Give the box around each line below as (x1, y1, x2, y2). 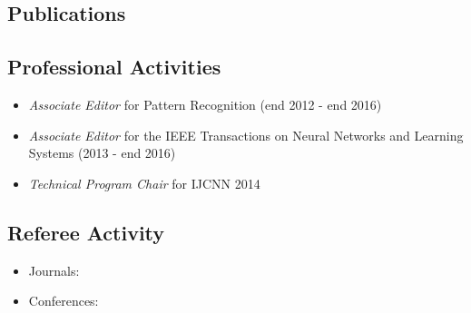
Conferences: (28, 291, 99, 310)
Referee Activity (7, 218, 165, 246)
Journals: (28, 260, 80, 279)
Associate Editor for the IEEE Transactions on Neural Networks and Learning (28, 125, 464, 144)
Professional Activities (7, 53, 221, 81)
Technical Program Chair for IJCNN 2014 (28, 173, 260, 192)
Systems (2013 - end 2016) (28, 143, 176, 162)
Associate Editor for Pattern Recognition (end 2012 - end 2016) (28, 94, 382, 113)
